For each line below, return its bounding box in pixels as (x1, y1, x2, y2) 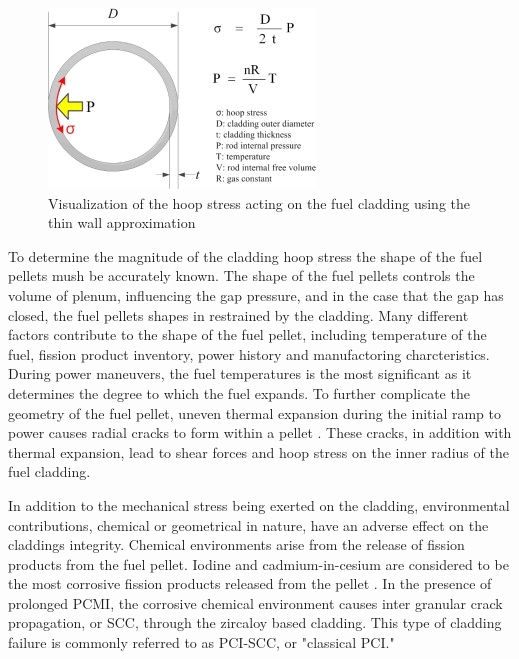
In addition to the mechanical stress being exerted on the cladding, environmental (8, 494, 510, 515)
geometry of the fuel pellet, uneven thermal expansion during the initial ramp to (8, 402, 501, 423)
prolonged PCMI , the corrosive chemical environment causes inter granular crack (8, 592, 503, 613)
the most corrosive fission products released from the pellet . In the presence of (8, 573, 492, 594)
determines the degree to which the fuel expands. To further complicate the (8, 382, 470, 403)
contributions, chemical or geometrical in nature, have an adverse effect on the (8, 514, 489, 535)
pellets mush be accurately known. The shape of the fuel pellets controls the (8, 265, 475, 286)
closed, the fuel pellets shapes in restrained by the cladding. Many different (8, 304, 469, 325)
